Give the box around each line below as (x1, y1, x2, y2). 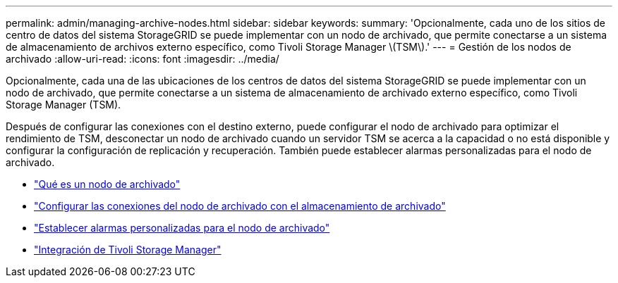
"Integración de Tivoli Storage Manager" (34, 244, 222, 256)
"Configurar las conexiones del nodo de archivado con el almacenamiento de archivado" (34, 200, 446, 212)
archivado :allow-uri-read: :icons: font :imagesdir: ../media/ (6, 53, 279, 65)
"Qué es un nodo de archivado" (34, 178, 181, 190)
